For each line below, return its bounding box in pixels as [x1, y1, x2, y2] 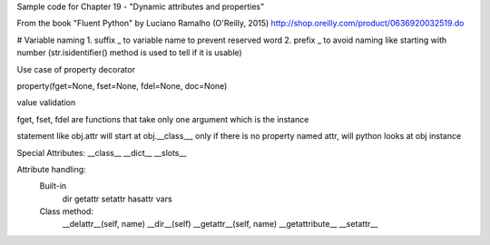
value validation [16, 97, 76, 108]
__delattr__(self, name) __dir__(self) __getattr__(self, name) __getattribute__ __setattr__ [62, 219, 378, 230]
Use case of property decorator [16, 64, 136, 74]
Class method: [39, 206, 94, 217]
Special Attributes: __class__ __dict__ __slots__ [16, 147, 187, 158]
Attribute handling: [16, 163, 86, 174]
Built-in [39, 181, 67, 191]
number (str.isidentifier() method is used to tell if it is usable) [16, 47, 242, 58]
